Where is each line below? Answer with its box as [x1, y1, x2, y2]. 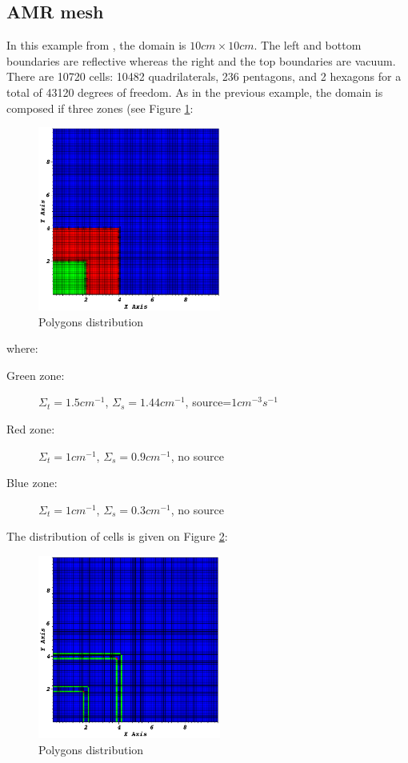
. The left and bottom [254, 37, 362, 54]
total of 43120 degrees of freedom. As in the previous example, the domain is [6, 83, 383, 100]
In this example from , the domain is [6, 37, 186, 54]
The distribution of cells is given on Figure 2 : [6, 528, 228, 545]
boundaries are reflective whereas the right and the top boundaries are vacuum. [6, 52, 396, 69]
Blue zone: [6, 474, 58, 491]
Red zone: [6, 421, 55, 437]
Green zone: [6, 366, 65, 383]
